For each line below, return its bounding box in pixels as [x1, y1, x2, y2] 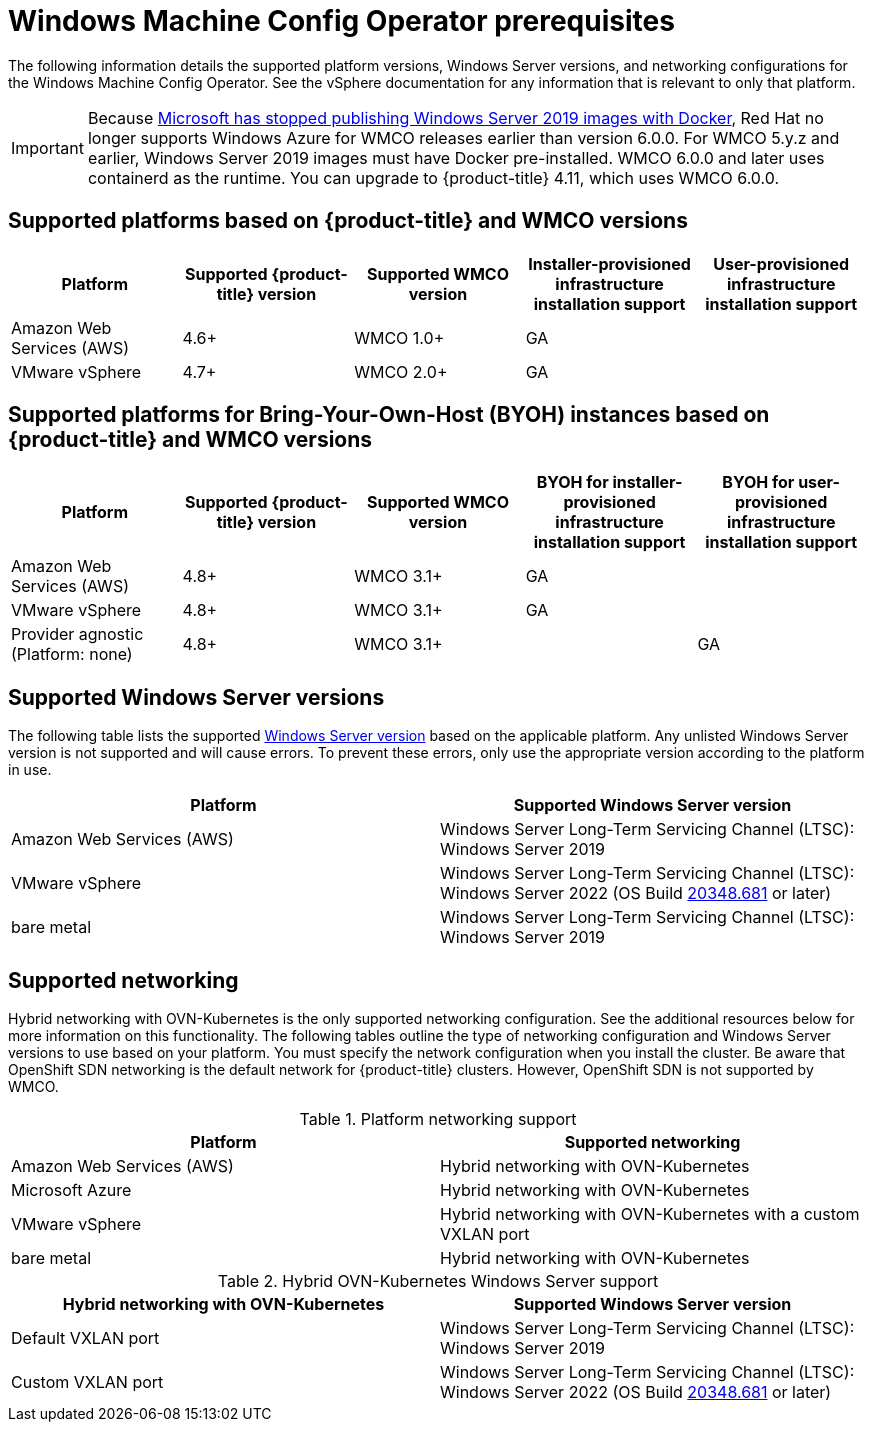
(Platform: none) [11, 644, 133, 665]
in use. [8, 761, 52, 779]
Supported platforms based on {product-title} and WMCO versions [8, 208, 688, 234]
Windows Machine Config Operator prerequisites [8, 4, 675, 38]
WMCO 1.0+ [354, 327, 445, 348]
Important [11, 137, 84, 158]
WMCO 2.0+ [354, 361, 448, 382]
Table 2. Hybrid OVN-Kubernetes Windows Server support [217, 1271, 659, 1292]
